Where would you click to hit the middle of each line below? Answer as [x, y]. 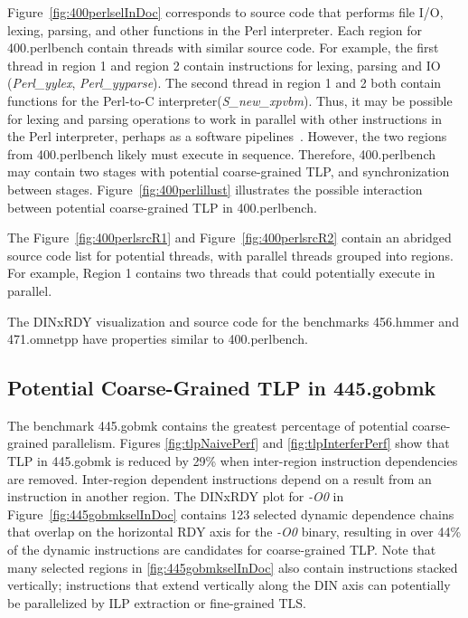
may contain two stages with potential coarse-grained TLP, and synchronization [229, 171]
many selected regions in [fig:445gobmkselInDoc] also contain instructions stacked [233, 567]
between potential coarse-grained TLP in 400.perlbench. [162, 207]
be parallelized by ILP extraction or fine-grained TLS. [157, 602]
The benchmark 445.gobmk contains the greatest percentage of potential [208, 425]
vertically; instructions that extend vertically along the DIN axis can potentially [229, 585]
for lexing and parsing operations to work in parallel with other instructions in [225, 118]
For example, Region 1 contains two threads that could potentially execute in [221, 273]
